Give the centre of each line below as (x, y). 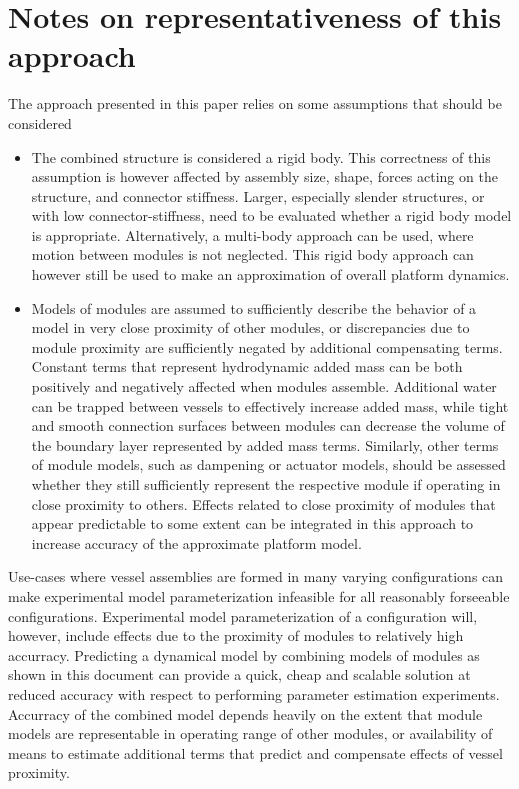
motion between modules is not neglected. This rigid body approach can (252, 254)
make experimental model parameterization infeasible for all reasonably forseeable (259, 595)
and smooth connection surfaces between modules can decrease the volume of (268, 425)
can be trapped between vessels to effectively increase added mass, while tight (270, 405)
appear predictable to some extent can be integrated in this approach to (252, 523)
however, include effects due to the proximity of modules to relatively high (236, 635)
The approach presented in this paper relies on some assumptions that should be (255, 103)
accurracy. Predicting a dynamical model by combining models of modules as (244, 654)
